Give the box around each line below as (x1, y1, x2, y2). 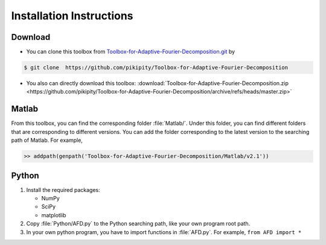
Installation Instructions (11, 9, 133, 22)
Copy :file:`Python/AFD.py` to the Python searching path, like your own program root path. (26, 220, 251, 227)
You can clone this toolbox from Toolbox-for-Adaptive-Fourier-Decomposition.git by (26, 48, 235, 56)
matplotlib (41, 211, 66, 218)
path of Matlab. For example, (11, 136, 83, 144)
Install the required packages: (26, 186, 101, 193)
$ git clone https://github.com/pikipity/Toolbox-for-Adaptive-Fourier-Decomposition (24, 64, 289, 71)
